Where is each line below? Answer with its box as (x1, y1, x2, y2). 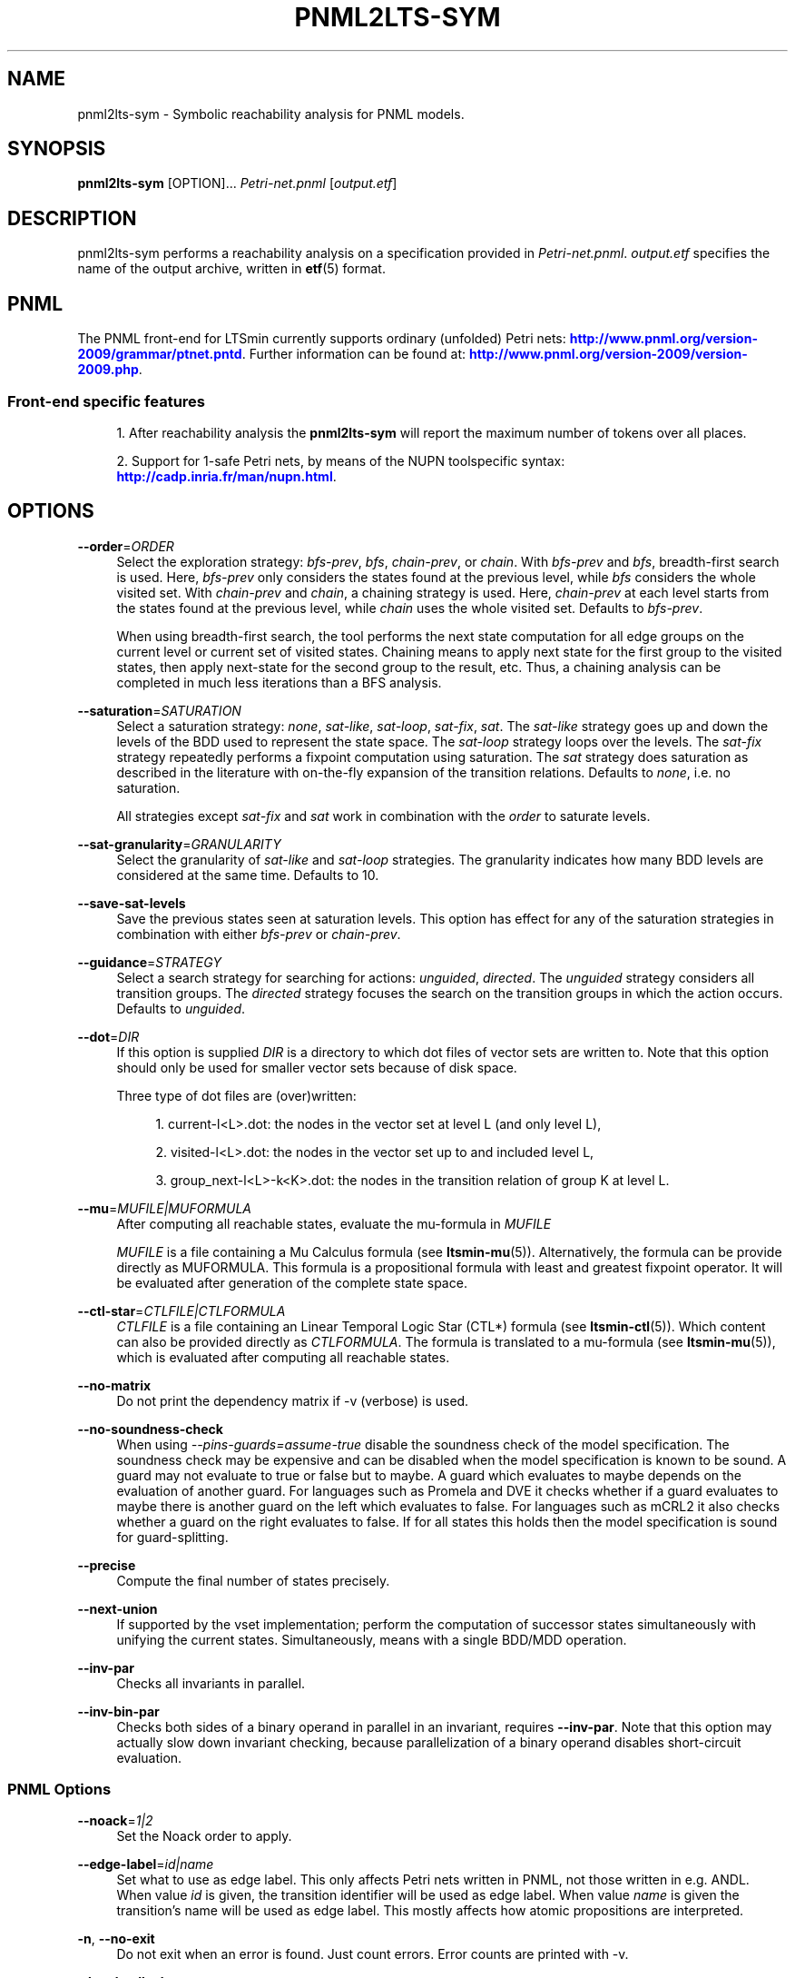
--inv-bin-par (77, 1703, 160, 1719)
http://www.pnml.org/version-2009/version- (468, 346, 748, 362)
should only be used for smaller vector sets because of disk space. (116, 1059, 517, 1075)
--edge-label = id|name (77, 1856, 214, 1873)
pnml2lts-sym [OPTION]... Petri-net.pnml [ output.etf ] (77, 175, 397, 192)
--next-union (77, 1600, 158, 1617)
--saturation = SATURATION (77, 702, 241, 718)
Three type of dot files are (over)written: (116, 1087, 357, 1103)
